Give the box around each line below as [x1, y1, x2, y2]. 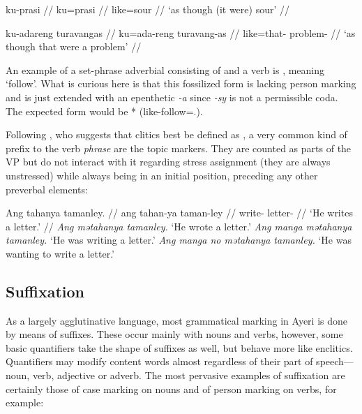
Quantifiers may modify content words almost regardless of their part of [6, 354, 313, 369]
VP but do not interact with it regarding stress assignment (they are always [6, 154, 331, 169]
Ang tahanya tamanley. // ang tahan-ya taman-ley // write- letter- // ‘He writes [6, 205, 353, 220]
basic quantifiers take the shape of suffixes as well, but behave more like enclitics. [6, 340, 353, 355]
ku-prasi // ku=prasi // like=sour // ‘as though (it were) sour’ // [6, 2, 289, 16]
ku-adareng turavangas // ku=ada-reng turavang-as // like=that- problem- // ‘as [6, 25, 356, 40]
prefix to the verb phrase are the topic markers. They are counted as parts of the [6, 140, 352, 155]
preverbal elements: [6, 182, 88, 196]
